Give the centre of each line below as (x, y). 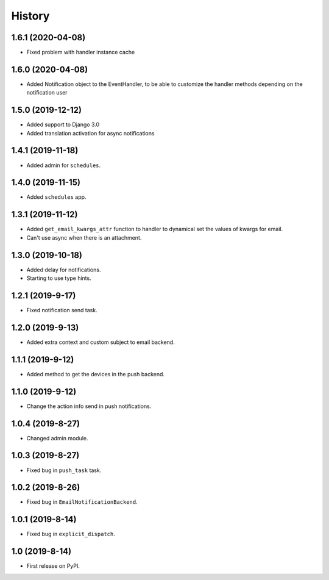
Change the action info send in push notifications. (89, 406)
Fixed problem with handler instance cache (81, 52)
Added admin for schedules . (64, 165)
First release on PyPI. (53, 566)
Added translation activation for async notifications (90, 133)
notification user (47, 93)
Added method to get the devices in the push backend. (95, 374)
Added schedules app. (56, 197)
